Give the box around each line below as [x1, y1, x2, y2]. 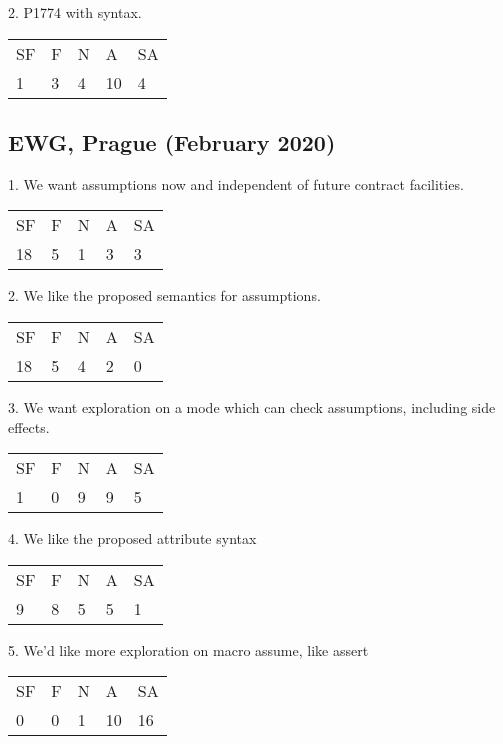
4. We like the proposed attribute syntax [8, 528, 257, 549]
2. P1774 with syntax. [8, 2, 142, 22]
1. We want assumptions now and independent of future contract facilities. [8, 173, 464, 194]
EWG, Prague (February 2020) [8, 126, 336, 157]
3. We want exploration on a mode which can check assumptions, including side [8, 396, 496, 417]
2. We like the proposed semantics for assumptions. [8, 285, 321, 306]
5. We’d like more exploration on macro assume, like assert [8, 639, 369, 660]
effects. [8, 416, 50, 437]
